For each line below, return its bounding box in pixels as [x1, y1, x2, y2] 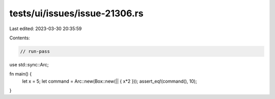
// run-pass [20, 48, 50, 54]
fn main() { [9, 71, 32, 77]
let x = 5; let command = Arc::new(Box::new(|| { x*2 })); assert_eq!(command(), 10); [22, 78, 197, 84]
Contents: [9, 35, 30, 41]
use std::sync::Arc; [9, 61, 49, 67]
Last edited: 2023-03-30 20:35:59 [9, 26, 82, 32]
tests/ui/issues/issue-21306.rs [9, 8, 144, 19]
